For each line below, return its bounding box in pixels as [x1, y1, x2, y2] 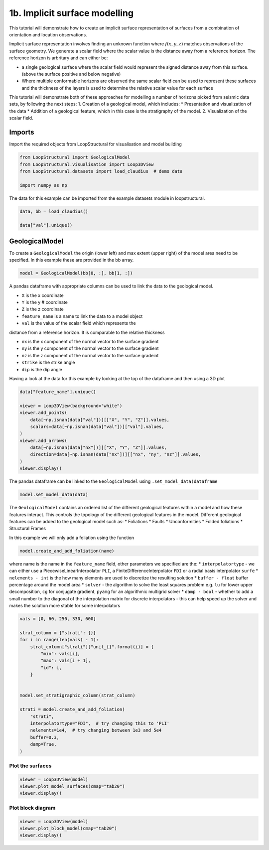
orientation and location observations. [9, 31, 87, 37]
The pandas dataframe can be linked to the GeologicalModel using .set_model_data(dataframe [9, 478, 218, 484]
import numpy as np [19, 182, 67, 188]
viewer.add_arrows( [19, 437, 67, 443]
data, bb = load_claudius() [19, 208, 88, 214]
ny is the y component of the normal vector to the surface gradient [21, 345, 159, 351]
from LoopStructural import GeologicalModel [19, 154, 131, 160]
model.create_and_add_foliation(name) [19, 548, 115, 554]
